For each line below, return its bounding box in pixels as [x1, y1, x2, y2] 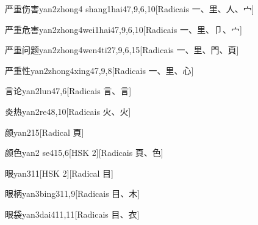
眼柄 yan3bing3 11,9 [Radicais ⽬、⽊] [5, 187, 140, 200]
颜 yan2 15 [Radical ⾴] [5, 125, 84, 138]
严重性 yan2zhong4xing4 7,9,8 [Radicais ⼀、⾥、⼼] [5, 64, 194, 76]
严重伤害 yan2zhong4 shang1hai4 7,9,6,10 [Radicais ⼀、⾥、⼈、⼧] [5, 2, 254, 15]
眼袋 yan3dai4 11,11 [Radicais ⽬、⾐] [5, 207, 140, 220]
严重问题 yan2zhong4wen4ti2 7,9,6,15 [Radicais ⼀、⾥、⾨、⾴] [5, 43, 239, 56]
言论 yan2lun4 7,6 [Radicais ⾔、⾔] [5, 84, 132, 97]
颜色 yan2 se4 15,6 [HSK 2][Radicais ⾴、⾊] [5, 146, 163, 159]
